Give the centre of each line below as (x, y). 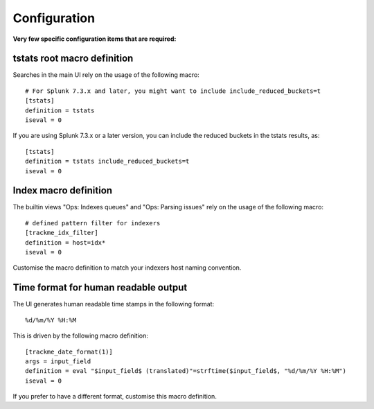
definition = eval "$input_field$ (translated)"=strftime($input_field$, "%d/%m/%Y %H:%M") (186, 371)
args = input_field (58, 361)
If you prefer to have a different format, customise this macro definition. (115, 397)
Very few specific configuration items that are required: (95, 39)
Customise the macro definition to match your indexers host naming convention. (127, 268)
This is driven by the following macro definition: (81, 336)
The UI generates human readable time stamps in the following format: (114, 304)
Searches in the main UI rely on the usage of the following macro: (106, 75)
